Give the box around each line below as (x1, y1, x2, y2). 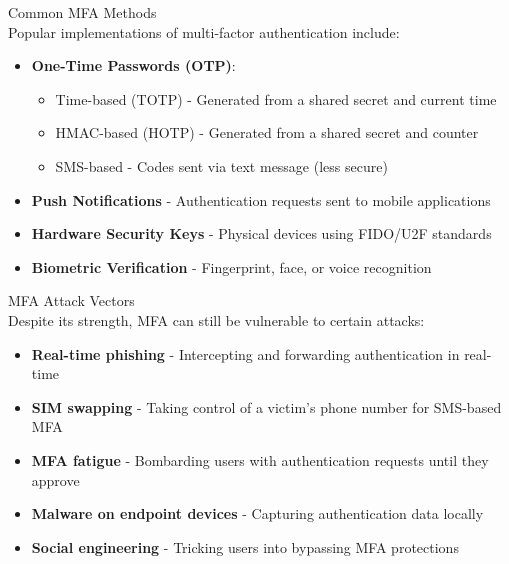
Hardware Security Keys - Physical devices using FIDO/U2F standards (31, 223, 492, 244)
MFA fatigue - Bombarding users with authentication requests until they (31, 449, 489, 470)
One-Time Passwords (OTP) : (31, 55, 236, 76)
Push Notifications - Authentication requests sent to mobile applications (31, 189, 491, 210)
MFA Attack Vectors (8, 290, 135, 311)
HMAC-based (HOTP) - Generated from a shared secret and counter (55, 122, 479, 143)
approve (31, 469, 80, 490)
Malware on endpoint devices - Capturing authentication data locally (31, 503, 484, 524)
